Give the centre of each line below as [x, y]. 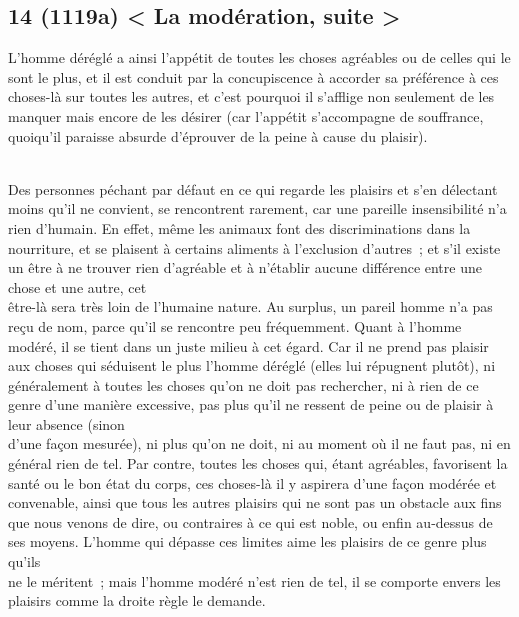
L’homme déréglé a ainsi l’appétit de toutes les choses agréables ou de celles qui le [259, 57]
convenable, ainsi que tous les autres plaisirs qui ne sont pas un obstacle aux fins [255, 502]
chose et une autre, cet [77, 286]
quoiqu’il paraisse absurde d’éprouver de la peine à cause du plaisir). [218, 135]
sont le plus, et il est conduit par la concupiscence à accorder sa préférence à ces [253, 76]
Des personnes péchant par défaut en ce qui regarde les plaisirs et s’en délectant [253, 188]
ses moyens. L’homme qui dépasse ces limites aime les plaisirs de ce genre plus [247, 541]
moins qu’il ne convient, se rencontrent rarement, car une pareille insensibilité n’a [257, 208]
